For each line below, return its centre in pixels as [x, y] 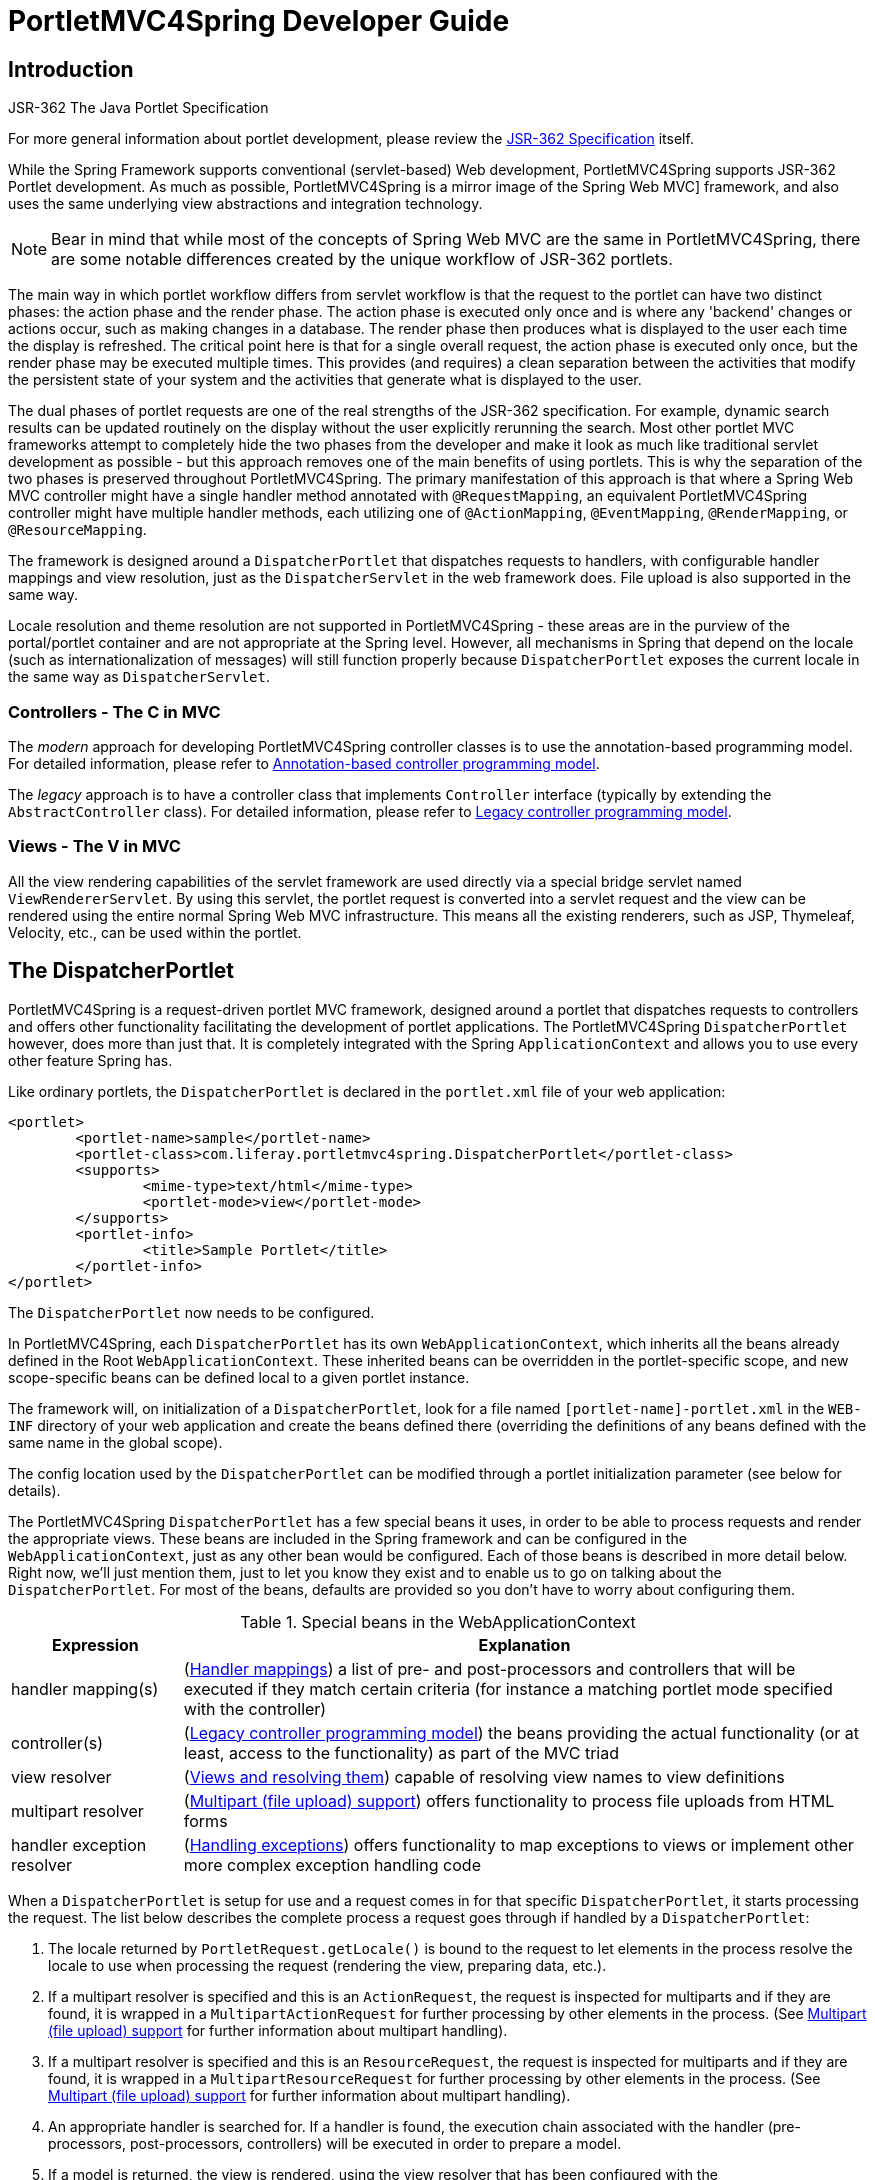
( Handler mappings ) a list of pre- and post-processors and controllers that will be [489, 1668]
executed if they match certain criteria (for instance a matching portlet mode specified [508, 1688]
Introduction [71, 69]
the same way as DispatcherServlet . [139, 677]
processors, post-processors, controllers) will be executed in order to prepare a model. [335, 2143]
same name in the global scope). [115, 1442]
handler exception [79, 1844]
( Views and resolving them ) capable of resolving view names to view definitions [484, 1776]
